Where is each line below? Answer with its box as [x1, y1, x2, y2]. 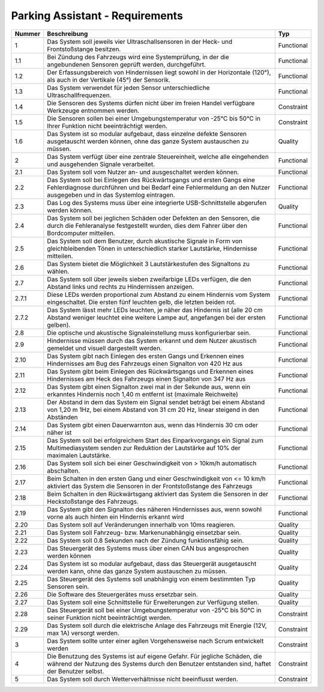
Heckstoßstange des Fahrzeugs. [47, 497, 139, 506]
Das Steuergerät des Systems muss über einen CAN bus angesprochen [47, 544, 249, 552]
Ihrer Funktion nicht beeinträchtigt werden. [47, 122, 168, 130]
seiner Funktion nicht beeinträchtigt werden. [47, 613, 172, 622]
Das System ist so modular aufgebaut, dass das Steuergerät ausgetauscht [47, 559, 257, 568]
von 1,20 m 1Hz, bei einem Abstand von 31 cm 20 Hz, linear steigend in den [47, 405, 259, 414]
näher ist [47, 428, 72, 437]
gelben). [47, 321, 71, 329]
